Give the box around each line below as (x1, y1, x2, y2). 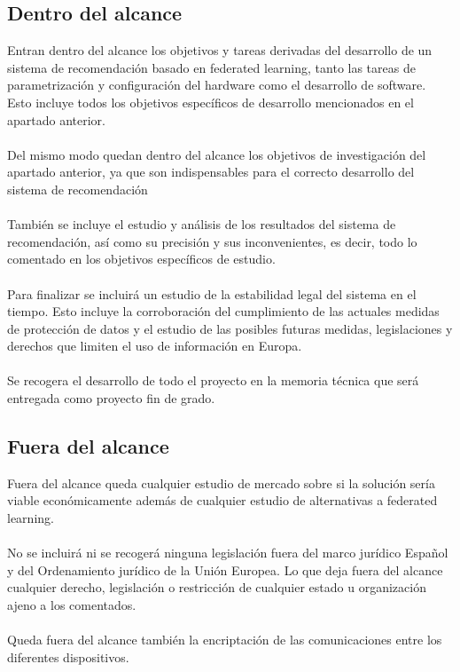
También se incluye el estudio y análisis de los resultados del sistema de (7, 215, 396, 233)
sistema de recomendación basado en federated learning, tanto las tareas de (7, 58, 416, 76)
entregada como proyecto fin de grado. (7, 389, 215, 407)
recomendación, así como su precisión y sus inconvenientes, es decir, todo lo (7, 232, 417, 250)
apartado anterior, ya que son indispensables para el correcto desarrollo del (7, 162, 415, 181)
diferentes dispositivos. (7, 647, 129, 666)
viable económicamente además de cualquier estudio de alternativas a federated (7, 491, 438, 510)
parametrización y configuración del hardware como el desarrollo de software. (7, 75, 426, 94)
